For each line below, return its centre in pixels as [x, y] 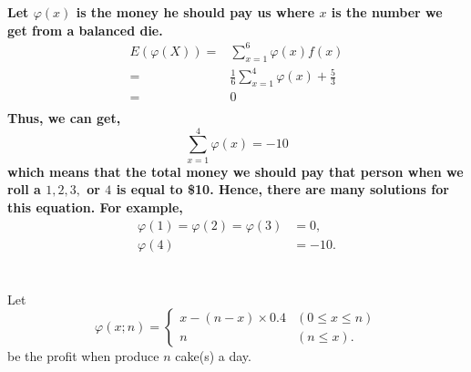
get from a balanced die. [85, 30]
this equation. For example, [95, 207]
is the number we [387, 12]
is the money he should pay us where [195, 12]
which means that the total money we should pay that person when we [235, 171]
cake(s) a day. [213, 356]
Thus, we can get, [64, 118]
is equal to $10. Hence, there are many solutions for [282, 189]
